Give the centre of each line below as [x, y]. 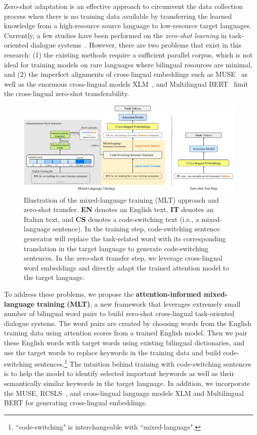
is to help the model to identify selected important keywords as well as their [119, 373]
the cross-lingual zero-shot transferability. [67, 93]
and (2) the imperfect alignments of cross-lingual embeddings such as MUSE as [126, 74]
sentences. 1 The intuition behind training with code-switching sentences [143, 363]
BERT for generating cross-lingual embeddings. [76, 403]
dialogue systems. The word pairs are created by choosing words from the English [128, 323]
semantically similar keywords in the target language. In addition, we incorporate [127, 383]
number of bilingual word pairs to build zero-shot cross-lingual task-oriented [119, 313]
